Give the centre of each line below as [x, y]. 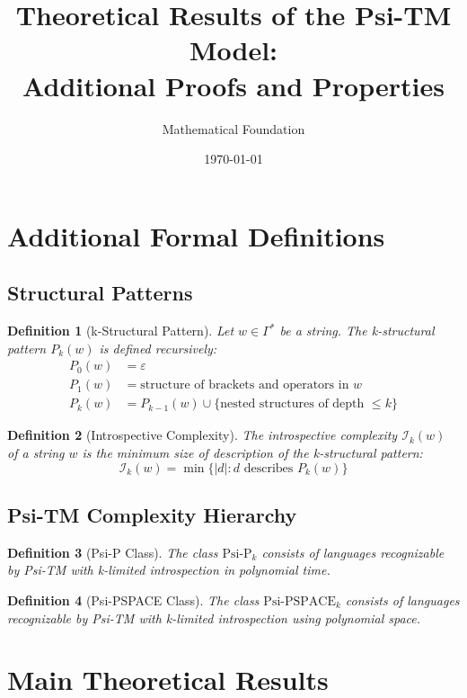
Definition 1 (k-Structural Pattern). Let [121, 331]
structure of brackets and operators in [245, 385]
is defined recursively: [158, 348]
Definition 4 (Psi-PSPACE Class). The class [133, 600]
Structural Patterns [100, 293]
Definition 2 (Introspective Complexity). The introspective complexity [203, 435]
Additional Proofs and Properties [233, 85]
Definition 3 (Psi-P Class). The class [113, 552]
